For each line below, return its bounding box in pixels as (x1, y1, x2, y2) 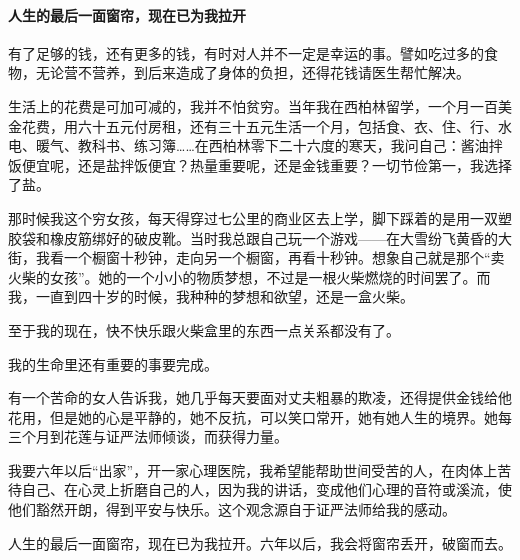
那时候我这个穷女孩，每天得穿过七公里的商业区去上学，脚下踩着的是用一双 (8, 207, 498, 228)
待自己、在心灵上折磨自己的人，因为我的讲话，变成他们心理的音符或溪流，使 (8, 479, 512, 500)
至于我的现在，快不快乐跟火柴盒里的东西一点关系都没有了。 (8, 319, 400, 340)
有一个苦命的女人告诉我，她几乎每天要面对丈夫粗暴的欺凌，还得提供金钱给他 (8, 387, 512, 408)
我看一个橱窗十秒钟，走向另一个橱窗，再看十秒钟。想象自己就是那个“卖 (35, 247, 505, 268)
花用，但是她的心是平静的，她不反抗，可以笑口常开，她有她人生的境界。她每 (8, 406, 512, 427)
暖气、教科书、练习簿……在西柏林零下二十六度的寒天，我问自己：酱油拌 (35, 135, 503, 156)
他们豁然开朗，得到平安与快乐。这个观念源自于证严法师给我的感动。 (8, 499, 456, 520)
